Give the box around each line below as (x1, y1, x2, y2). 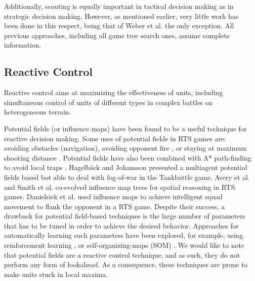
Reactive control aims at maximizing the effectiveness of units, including (4, 87, 223, 98)
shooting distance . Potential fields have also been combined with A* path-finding (4, 152, 252, 163)
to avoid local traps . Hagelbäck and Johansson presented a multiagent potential (4, 162, 248, 172)
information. (4, 40, 42, 50)
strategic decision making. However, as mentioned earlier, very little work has (4, 10, 239, 21)
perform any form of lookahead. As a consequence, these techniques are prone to (4, 259, 248, 270)
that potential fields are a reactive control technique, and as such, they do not (4, 249, 240, 260)
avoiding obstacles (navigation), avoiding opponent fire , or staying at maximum (4, 143, 247, 153)
